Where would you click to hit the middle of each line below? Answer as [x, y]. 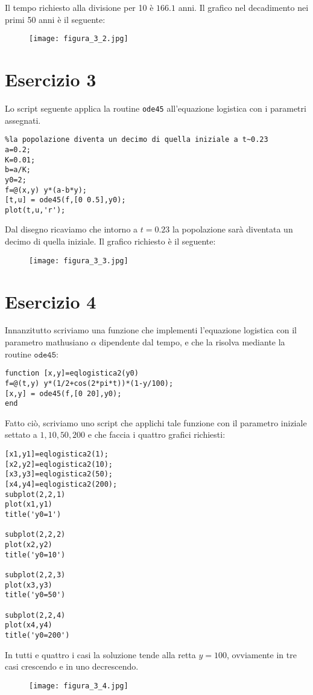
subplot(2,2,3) [35, 575]
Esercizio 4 [51, 301]
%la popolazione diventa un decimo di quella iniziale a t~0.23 [137, 140]
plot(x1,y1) [29, 504]
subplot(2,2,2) [35, 535]
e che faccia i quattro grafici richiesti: [156, 434]
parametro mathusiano [47, 342]
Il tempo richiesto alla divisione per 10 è [79, 7]
